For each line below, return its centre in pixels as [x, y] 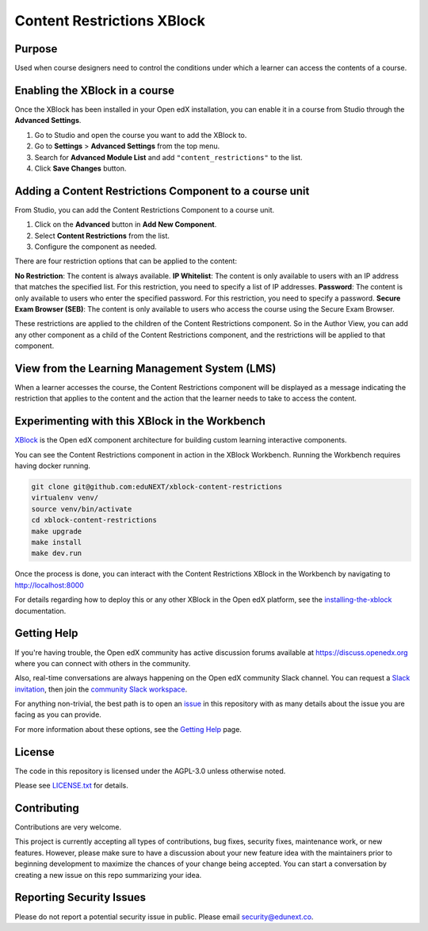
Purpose [36, 49]
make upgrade [57, 531]
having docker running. [53, 466]
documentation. [40, 611]
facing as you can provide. [58, 715]
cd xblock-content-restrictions [94, 520]
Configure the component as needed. [96, 247]
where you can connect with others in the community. [103, 663]
